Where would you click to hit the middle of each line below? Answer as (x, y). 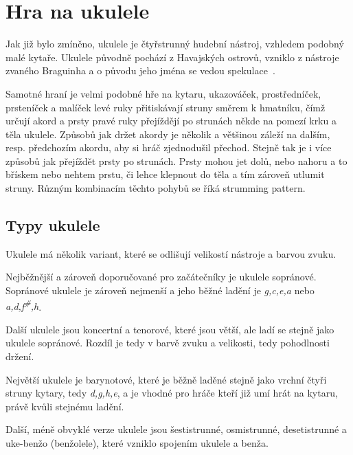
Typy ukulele (53, 225)
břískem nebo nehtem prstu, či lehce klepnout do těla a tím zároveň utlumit (165, 174)
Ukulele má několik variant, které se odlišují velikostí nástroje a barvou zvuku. (171, 253)
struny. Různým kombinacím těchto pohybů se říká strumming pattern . (156, 188)
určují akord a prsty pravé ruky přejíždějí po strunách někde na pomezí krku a (171, 121)
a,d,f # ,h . (24, 305)
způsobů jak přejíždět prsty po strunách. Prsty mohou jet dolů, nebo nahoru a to (176, 160)
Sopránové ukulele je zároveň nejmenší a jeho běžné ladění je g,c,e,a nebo (160, 290)
